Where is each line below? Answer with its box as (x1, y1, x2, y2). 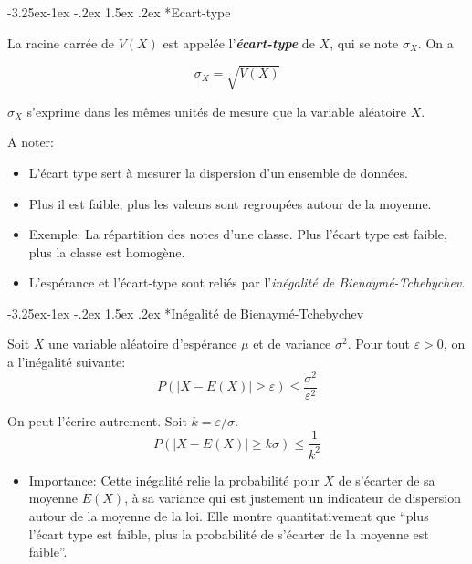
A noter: (7, 132, 54, 151)
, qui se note (330, 33, 399, 52)
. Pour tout (347, 334, 410, 353)
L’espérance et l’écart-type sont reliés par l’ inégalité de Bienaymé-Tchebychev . (28, 273, 466, 292)
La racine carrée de (7, 33, 114, 52)
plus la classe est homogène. (28, 242, 185, 261)
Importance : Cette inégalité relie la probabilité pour (28, 470, 320, 489)
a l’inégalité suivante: (7, 352, 126, 371)
